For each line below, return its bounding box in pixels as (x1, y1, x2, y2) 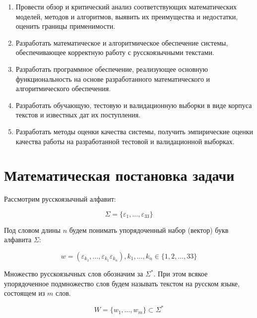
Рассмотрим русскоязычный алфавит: (4, 194, 116, 204)
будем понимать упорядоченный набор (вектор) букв (69, 224, 229, 235)
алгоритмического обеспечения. (15, 83, 111, 94)
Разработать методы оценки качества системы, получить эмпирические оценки (15, 126, 253, 136)
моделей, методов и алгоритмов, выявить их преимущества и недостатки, (15, 11, 238, 21)
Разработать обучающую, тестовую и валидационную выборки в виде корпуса (15, 100, 252, 110)
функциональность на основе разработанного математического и (15, 73, 210, 84)
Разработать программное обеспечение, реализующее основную (15, 63, 208, 74)
